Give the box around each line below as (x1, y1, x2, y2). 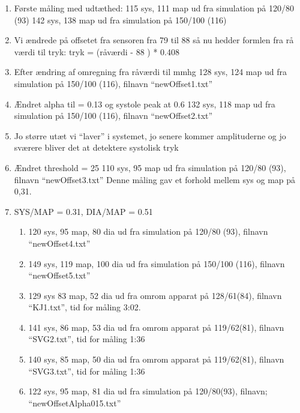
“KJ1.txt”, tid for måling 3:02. (28, 301, 141, 313)
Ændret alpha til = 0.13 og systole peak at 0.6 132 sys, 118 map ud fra (14, 97, 275, 110)
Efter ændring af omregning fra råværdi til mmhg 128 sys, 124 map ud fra (14, 65, 287, 78)
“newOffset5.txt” (28, 269, 91, 282)
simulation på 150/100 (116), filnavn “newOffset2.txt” (14, 109, 213, 122)
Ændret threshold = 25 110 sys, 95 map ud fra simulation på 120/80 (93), (14, 161, 286, 173)
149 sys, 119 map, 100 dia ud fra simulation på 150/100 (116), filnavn (28, 257, 285, 270)
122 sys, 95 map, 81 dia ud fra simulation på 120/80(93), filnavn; (28, 385, 268, 397)
